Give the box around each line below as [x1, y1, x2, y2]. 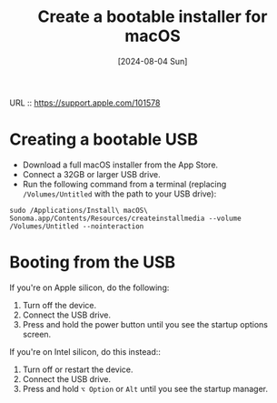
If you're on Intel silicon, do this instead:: [9, 346, 162, 357]
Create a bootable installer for [37, 6, 268, 27]
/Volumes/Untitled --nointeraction [9, 221, 144, 231]
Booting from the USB [9, 252, 176, 273]
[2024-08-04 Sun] [117, 55, 188, 66]
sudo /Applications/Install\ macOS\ [9, 206, 148, 215]
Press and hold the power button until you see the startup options [22, 318, 269, 329]
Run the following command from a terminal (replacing [22, 178, 227, 189]
